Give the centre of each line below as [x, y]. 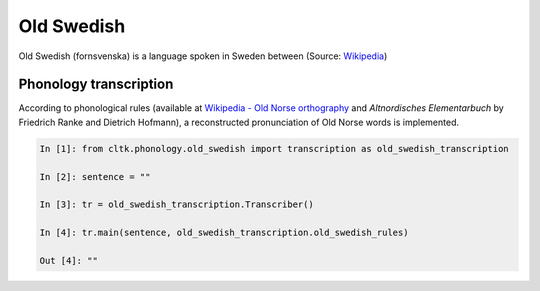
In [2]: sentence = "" [95, 176]
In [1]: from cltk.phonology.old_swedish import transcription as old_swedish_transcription [274, 148]
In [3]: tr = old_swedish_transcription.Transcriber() [176, 204]
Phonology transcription [96, 84]
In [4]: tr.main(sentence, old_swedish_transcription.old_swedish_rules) [224, 233]
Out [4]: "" [69, 260]
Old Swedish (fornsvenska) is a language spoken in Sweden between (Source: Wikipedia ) [203, 56]
